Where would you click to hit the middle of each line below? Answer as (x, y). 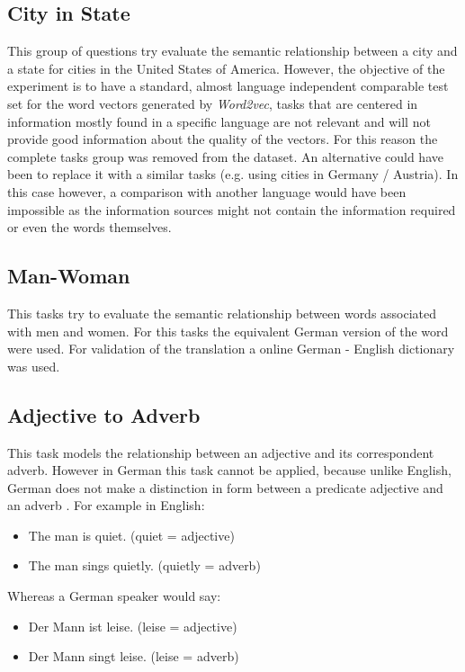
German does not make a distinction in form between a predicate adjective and (225, 487)
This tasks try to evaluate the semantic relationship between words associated (222, 313)
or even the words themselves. (89, 227)
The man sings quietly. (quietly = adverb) (144, 565)
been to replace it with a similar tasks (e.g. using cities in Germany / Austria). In (233, 174)
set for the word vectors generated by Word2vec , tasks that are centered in (213, 103)
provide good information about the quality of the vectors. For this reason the (223, 139)
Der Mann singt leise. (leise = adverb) (134, 656)
